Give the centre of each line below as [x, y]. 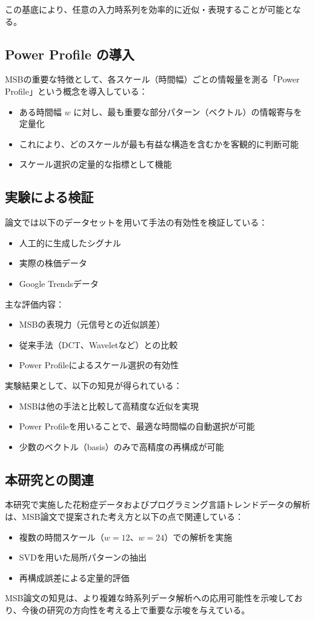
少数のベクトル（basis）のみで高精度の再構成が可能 [121, 446]
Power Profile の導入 [70, 54]
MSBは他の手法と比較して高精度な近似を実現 [109, 406]
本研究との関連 [49, 479]
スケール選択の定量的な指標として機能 [95, 164]
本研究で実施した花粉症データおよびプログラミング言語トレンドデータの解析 [157, 504]
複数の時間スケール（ [61, 537]
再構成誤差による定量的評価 [74, 577]
